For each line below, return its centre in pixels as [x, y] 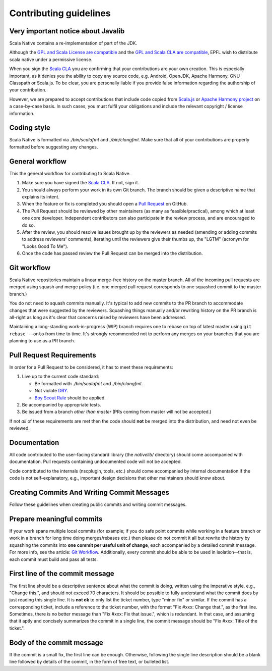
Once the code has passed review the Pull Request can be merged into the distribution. [113, 253]
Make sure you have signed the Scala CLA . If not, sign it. [81, 183]
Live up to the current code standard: [60, 377]
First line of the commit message [62, 574]
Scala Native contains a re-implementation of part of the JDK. [73, 43]
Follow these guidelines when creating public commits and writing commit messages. [98, 504]
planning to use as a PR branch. [42, 341]
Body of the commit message [56, 642]
